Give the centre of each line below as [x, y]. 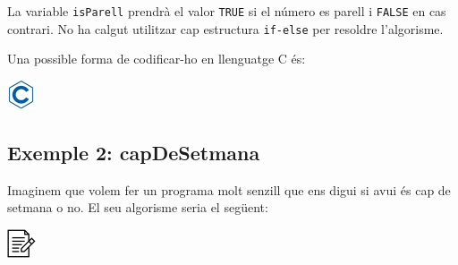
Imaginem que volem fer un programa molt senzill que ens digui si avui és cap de [229, 189]
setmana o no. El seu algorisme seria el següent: [138, 207]
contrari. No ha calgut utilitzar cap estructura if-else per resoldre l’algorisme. [225, 28]
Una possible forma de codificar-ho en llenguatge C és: [157, 59]
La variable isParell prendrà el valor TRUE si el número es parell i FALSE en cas [227, 11]
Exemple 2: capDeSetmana [134, 152]
